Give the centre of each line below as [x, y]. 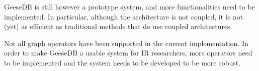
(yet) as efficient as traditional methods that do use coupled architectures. [118, 26]
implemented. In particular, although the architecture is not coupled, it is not [124, 16]
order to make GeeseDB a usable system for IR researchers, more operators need [128, 53]
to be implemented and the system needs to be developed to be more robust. [122, 62]
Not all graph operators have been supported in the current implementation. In [126, 43]
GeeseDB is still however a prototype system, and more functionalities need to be [129, 6]
